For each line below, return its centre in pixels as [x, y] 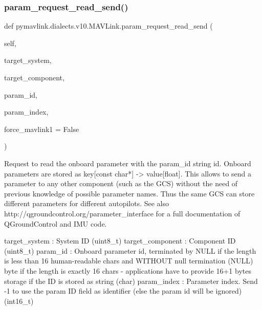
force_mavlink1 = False [42, 129]
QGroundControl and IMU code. [56, 223]
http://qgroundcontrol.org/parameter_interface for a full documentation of [122, 213]
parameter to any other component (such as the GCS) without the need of [121, 183]
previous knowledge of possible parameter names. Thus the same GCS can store [129, 193]
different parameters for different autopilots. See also [87, 203]
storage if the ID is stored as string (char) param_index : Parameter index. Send [131, 281]
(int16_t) [19, 301]
